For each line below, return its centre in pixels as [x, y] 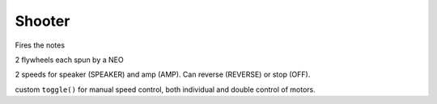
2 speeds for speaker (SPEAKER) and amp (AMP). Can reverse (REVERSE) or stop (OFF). [163, 75]
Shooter [42, 21]
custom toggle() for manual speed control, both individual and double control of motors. [165, 89]
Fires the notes [40, 45]
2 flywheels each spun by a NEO [70, 60]
